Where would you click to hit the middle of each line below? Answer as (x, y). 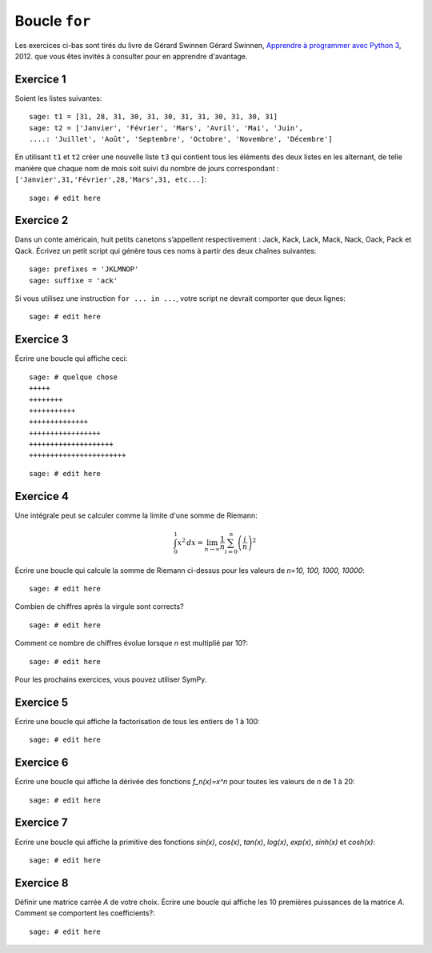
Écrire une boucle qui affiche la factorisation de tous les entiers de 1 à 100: (137, 721)
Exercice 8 (42, 883)
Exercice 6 (42, 763)
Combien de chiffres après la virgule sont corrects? (99, 607)
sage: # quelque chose (74, 377)
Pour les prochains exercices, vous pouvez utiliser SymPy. (111, 679)
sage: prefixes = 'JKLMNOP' (84, 269)
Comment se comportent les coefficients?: (85, 913)
